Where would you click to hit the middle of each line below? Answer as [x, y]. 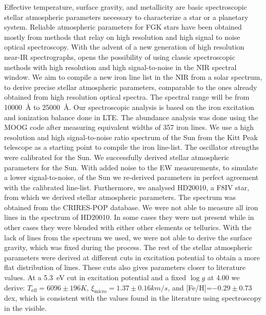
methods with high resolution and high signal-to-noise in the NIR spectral [120, 67]
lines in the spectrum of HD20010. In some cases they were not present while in [129, 217]
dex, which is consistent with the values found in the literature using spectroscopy [133, 298]
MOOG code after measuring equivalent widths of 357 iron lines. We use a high [129, 127]
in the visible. [25, 308]
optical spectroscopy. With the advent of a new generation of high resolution [124, 47]
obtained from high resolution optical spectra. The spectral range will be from [127, 97]
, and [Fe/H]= [190, 287]
